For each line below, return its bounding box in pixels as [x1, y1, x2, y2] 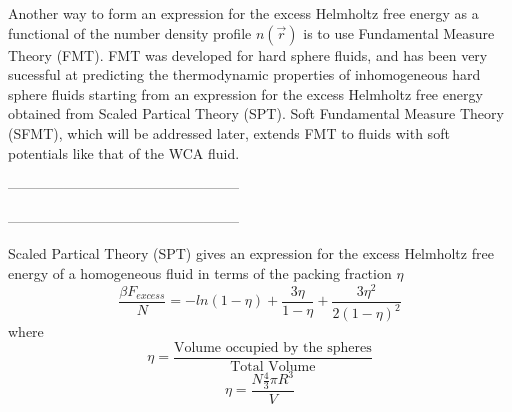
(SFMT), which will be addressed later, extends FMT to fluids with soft [8, 122, 450, 143]
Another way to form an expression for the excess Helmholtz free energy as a [8, 3, 479, 23]
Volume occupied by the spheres [173, 340, 372, 355]
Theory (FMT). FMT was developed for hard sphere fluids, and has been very [8, 44, 488, 65]
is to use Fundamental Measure [303, 22, 495, 43]
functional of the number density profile [8, 22, 252, 43]
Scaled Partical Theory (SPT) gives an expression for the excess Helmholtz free [8, 243, 494, 264]
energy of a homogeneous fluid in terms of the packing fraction [8, 262, 392, 283]
